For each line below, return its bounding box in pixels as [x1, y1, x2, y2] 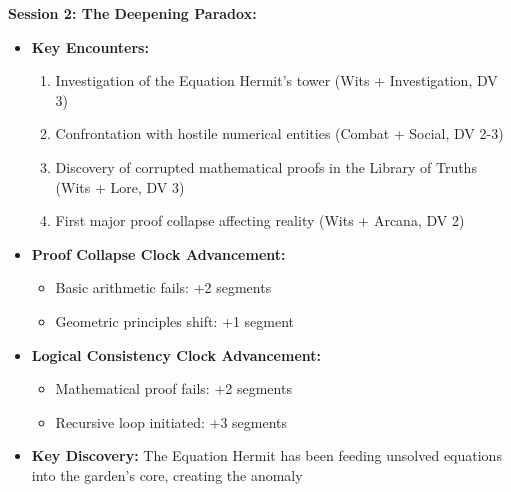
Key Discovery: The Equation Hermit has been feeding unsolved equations [31, 445, 502, 466]
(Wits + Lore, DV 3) [55, 176, 185, 197]
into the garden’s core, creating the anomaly [31, 464, 303, 485]
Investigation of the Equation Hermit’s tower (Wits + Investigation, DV [55, 70, 498, 91]
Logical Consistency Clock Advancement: [31, 344, 322, 365]
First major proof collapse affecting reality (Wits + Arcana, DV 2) [55, 210, 465, 231]
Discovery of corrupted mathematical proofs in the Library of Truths [55, 156, 477, 177]
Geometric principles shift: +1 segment [55, 310, 294, 331]
